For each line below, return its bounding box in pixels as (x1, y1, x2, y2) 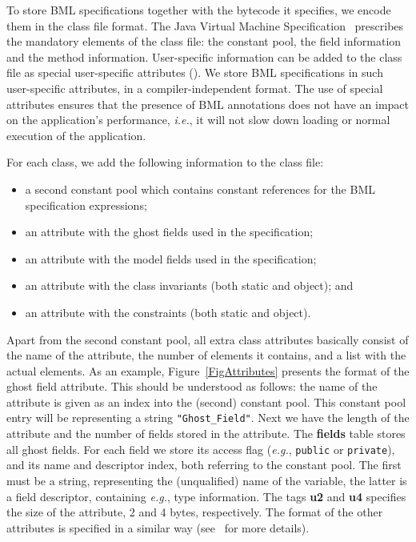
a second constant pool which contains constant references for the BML (25, 180, 375, 197)
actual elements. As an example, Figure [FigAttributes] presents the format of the (6, 362, 410, 379)
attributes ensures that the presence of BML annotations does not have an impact (6, 95, 410, 112)
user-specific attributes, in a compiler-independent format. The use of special (6, 79, 383, 96)
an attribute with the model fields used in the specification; (25, 250, 317, 267)
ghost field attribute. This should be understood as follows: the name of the (6, 378, 378, 395)
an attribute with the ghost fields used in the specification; (25, 223, 314, 240)
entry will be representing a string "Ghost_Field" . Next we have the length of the (6, 409, 410, 426)
